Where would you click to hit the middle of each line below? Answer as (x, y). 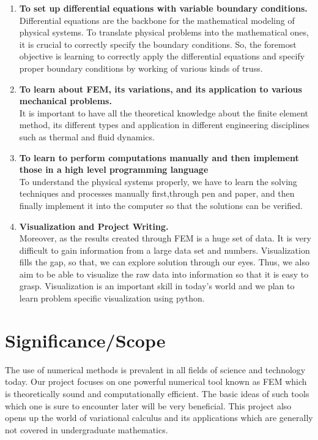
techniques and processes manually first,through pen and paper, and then (157, 193)
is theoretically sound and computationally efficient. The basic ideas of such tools (157, 393)
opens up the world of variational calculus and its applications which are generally (159, 418)
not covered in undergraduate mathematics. (87, 429)
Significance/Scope (85, 340)
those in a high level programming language (114, 169)
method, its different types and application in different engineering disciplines (164, 125)
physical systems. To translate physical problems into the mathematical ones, (164, 32)
